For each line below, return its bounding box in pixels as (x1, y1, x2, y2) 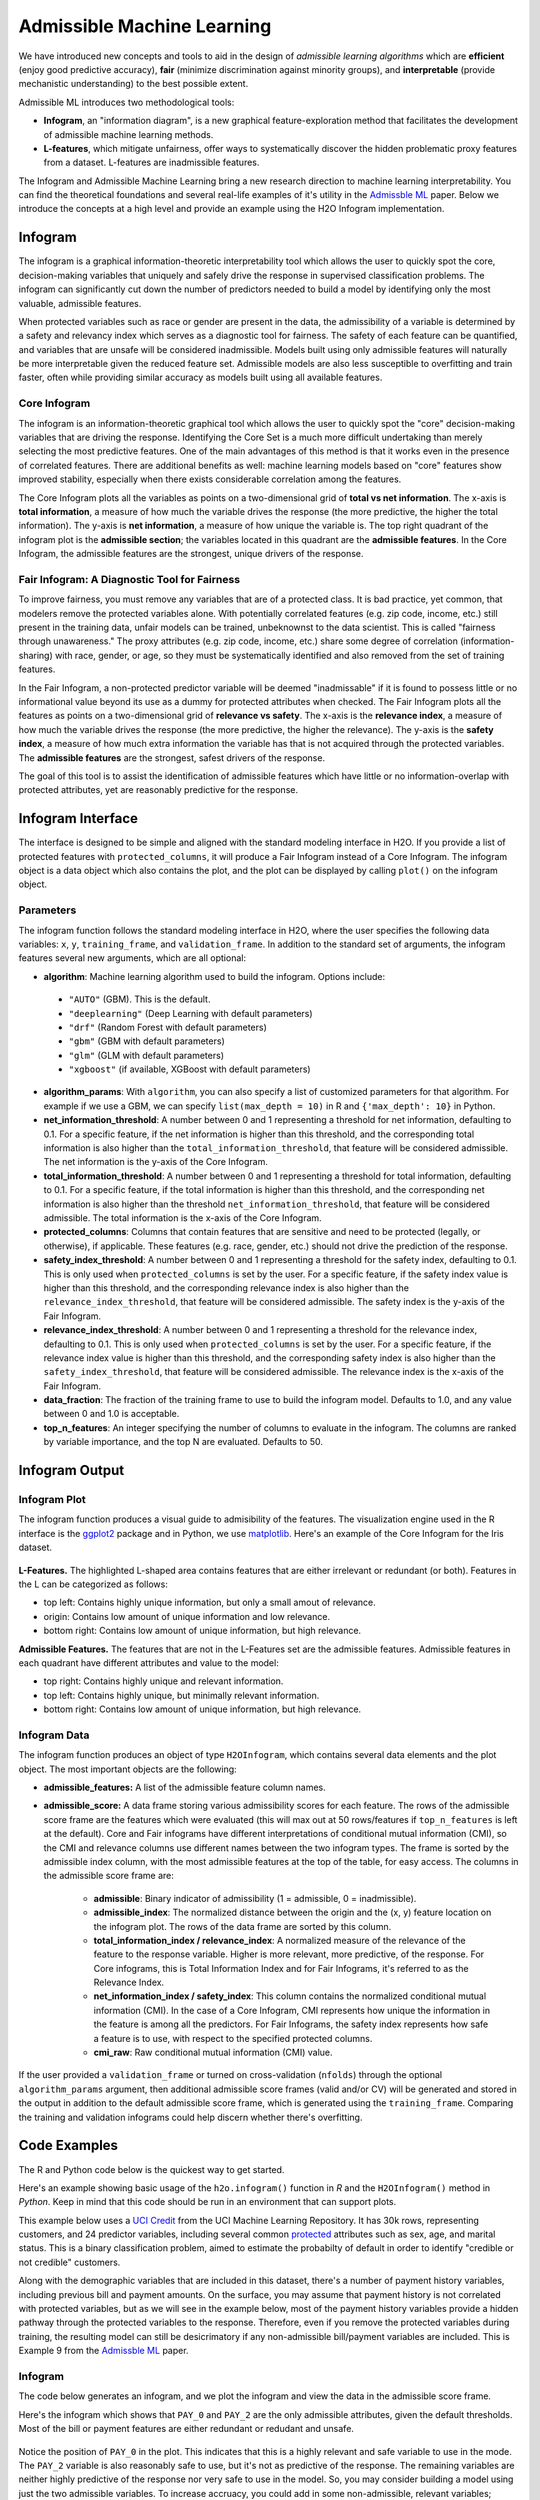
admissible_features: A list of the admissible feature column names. (43, 1781, 327, 1794)
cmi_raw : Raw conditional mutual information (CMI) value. (93, 2046, 334, 2059)
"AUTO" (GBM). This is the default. (68, 993, 211, 1005)
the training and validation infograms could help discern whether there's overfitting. (18, 2111, 363, 2123)
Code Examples (18, 2137, 119, 2154)
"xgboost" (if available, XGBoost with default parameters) (68, 1063, 311, 1075)
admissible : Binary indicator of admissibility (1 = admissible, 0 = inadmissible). (93, 1892, 417, 1904)
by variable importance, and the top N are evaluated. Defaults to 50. (43, 1436, 324, 1448)
